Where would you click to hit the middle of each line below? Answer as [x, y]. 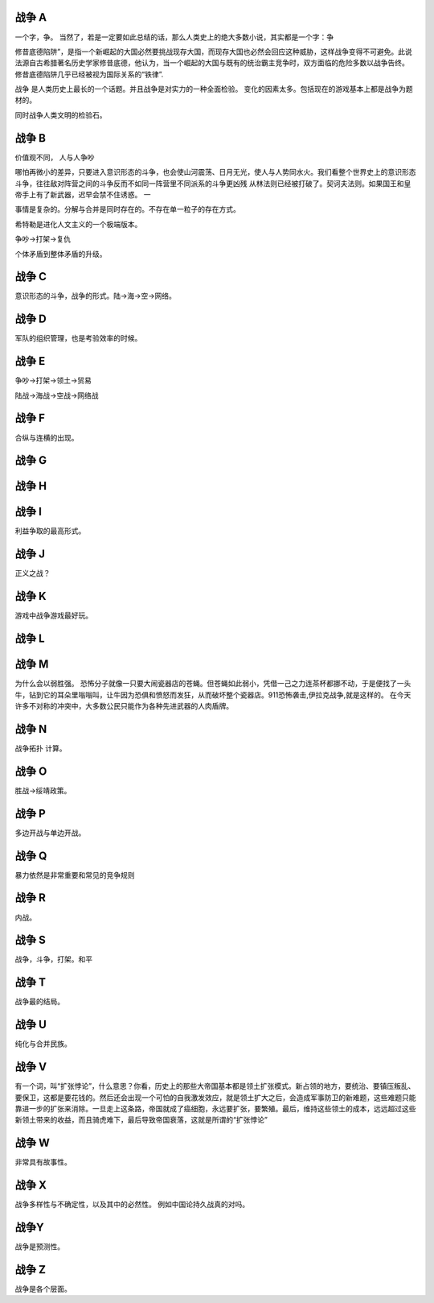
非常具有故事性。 [43, 1162]
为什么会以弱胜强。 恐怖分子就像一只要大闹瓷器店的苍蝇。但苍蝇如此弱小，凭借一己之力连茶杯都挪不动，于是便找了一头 [213, 684]
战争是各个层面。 [43, 1289]
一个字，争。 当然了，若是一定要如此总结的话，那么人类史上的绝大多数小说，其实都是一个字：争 [174, 37]
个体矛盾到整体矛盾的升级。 [61, 254]
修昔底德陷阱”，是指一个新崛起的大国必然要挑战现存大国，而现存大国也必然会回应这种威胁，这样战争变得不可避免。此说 [214, 52]
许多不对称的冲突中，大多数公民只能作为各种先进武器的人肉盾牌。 [124, 705]
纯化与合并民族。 [43, 1044]
